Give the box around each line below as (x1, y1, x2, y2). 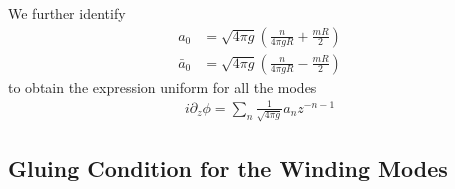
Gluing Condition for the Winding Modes (8, 152, 448, 183)
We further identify (8, 3, 126, 23)
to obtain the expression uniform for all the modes (8, 76, 317, 97)
